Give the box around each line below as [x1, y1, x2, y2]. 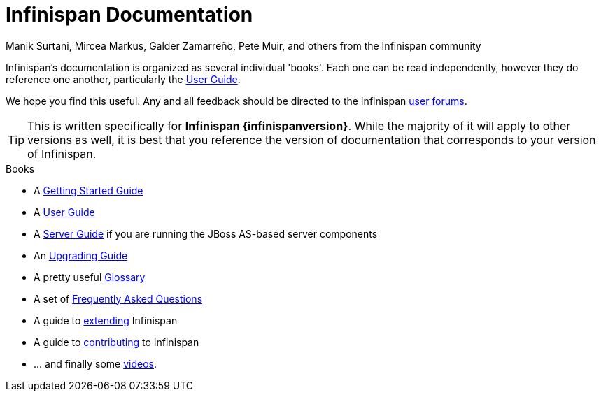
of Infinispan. [27, 146, 97, 161]
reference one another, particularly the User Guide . [6, 73, 241, 85]
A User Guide [34, 205, 95, 218]
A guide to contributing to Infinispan [34, 335, 199, 348]
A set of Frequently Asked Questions [34, 292, 203, 305]
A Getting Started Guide [34, 184, 143, 196]
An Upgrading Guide [34, 249, 128, 261]
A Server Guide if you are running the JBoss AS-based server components [34, 227, 378, 240]
